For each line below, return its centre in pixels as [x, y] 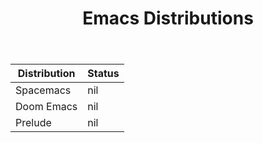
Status [103, 74]
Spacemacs [43, 90]
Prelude [33, 123]
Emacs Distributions [168, 18]
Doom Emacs [46, 107]
